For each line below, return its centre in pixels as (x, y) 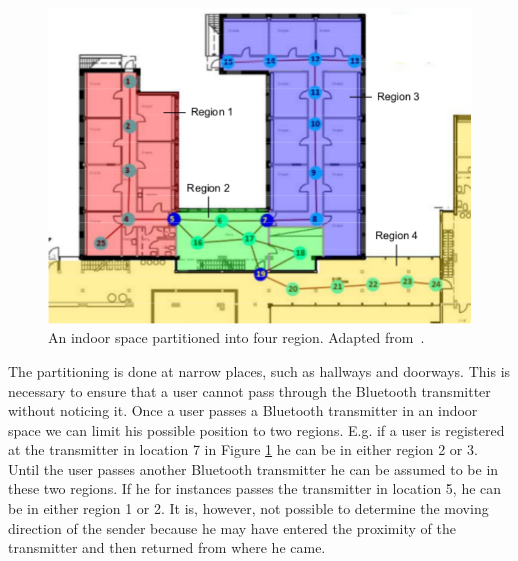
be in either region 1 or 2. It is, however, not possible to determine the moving (248, 508)
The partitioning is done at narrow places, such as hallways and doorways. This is (259, 370)
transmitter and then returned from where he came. (167, 547)
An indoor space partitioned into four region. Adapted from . (236, 337)
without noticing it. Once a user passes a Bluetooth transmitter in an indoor (243, 410)
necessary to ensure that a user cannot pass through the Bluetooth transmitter (249, 390)
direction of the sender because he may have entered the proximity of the (232, 527)
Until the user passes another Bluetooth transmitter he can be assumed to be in (253, 468)
